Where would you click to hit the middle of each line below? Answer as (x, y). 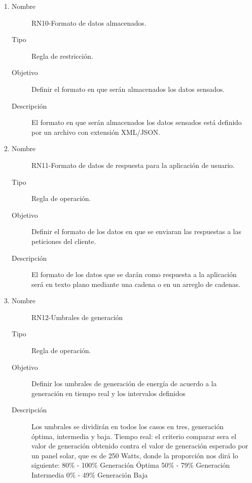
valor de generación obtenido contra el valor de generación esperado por (140, 446)
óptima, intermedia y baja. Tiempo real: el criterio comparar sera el (134, 436)
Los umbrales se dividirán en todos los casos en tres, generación (127, 426)
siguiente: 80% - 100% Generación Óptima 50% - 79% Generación (130, 465)
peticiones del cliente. (64, 241)
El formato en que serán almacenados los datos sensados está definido (137, 122)
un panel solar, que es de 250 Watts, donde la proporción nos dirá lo (135, 455)
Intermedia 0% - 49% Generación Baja (90, 475)
